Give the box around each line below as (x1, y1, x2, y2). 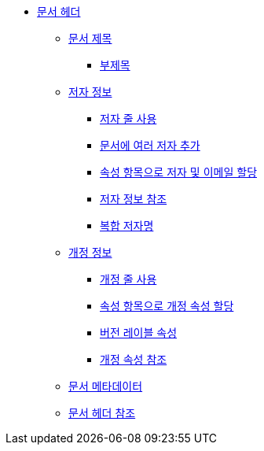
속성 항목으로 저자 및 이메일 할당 (100, 165, 258, 179)
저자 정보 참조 (100, 192, 167, 205)
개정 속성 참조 (100, 353, 167, 366)
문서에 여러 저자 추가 (100, 139, 200, 152)
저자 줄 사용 (100, 112, 157, 125)
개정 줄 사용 (100, 272, 157, 286)
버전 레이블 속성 (100, 326, 178, 339)
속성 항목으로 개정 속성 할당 (100, 299, 234, 312)
